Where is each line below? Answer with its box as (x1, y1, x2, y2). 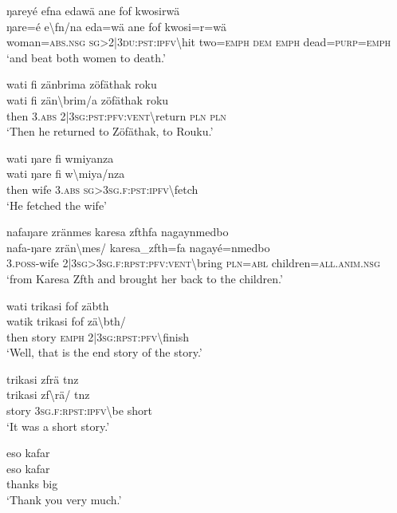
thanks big (6, 476, 58, 492)
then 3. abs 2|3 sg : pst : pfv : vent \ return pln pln (6, 107, 226, 124)
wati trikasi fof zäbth (6, 297, 109, 314)
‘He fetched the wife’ (6, 196, 107, 213)
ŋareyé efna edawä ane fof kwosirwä (6, 2, 180, 18)
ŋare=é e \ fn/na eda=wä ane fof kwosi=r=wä (6, 18, 226, 34)
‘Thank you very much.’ (6, 491, 122, 508)
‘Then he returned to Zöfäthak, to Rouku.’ (6, 123, 214, 140)
